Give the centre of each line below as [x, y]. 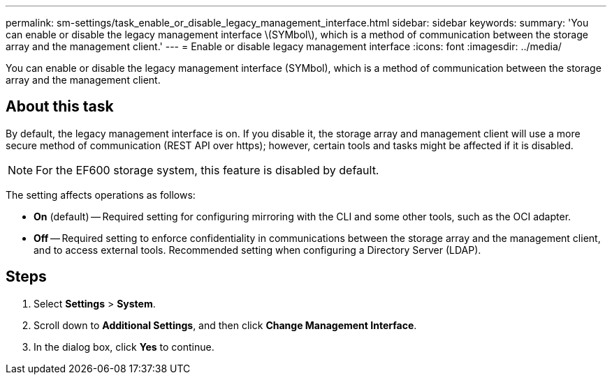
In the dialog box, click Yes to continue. [124, 347]
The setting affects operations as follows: [101, 195]
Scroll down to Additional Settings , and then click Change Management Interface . [225, 325]
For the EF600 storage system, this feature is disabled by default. [207, 170]
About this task [60, 107]
